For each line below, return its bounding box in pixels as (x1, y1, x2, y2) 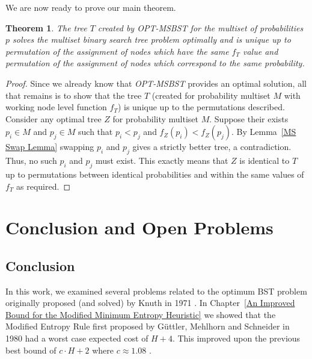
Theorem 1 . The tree (5, 21, 87, 34)
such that (78, 125, 113, 138)
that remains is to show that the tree (5, 89, 142, 101)
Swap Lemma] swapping (5, 140, 94, 153)
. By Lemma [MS (231, 125, 296, 138)
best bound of (5, 343, 57, 356)
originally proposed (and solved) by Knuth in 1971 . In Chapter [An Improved (5, 296, 295, 309)
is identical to (239, 154, 290, 167)
